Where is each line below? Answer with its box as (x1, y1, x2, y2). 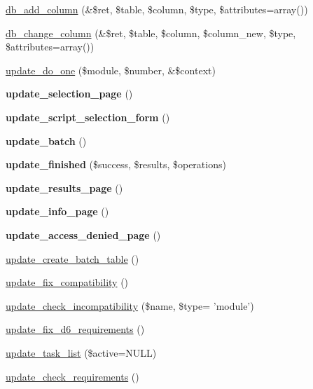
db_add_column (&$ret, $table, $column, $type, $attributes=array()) (6, 2, 308, 16)
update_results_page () (6, 180, 123, 195)
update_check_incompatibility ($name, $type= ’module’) (6, 298, 254, 313)
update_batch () (6, 133, 87, 148)
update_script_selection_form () (6, 109, 170, 124)
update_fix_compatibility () (6, 275, 129, 289)
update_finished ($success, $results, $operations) (6, 157, 226, 172)
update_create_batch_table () (6, 251, 139, 266)
